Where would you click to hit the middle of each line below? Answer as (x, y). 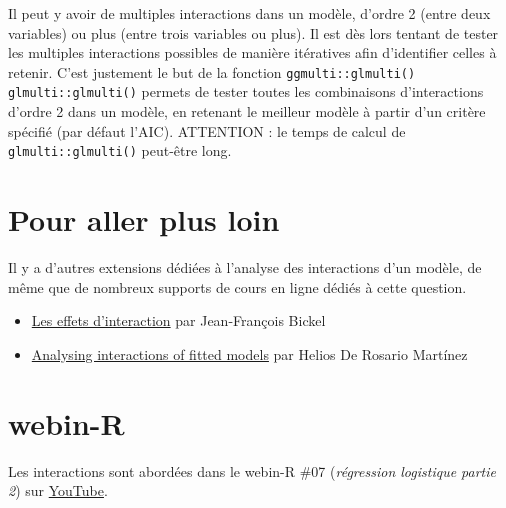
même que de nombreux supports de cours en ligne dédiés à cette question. (237, 286)
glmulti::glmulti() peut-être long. (120, 150)
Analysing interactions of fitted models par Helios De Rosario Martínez (249, 353)
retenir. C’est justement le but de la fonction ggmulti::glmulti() (212, 71)
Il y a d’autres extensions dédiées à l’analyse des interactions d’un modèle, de (245, 267)
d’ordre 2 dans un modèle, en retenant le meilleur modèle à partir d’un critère (247, 111)
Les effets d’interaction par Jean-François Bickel (178, 320)
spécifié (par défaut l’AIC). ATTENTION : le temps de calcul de (207, 130)
